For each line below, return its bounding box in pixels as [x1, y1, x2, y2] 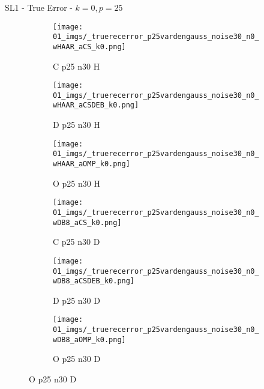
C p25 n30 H [53, 59, 100, 72]
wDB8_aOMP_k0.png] [53, 335, 126, 344]
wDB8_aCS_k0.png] [53, 218, 122, 227]
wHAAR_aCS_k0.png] [53, 42, 126, 51]
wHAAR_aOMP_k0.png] [53, 160, 130, 169]
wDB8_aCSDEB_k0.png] [53, 277, 135, 286]
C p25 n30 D [53, 235, 100, 248]
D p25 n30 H [53, 118, 100, 131]
